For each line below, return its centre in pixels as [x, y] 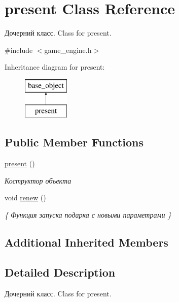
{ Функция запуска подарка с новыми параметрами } [88, 215]
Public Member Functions [74, 142]
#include [19, 50]
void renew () [25, 198]
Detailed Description [60, 272]
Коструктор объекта [38, 180]
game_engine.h [68, 50]
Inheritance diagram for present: [55, 67]
